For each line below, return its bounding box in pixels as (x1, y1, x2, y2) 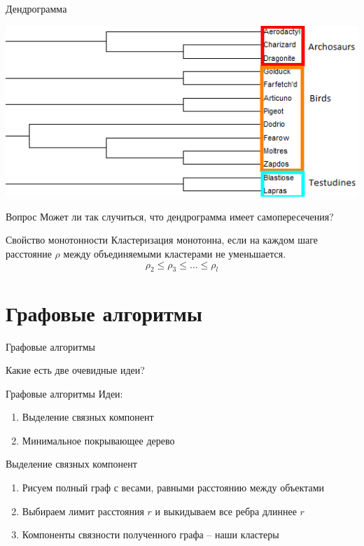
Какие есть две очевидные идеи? (6, 363, 145, 377)
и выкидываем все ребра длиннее (155, 503, 297, 518)
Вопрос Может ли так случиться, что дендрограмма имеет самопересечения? (6, 209, 334, 223)
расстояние (6, 246, 52, 260)
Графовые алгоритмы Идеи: (6, 386, 123, 400)
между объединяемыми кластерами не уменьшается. (63, 246, 286, 260)
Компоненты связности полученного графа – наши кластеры (22, 527, 279, 542)
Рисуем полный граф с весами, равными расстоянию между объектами (22, 480, 324, 495)
